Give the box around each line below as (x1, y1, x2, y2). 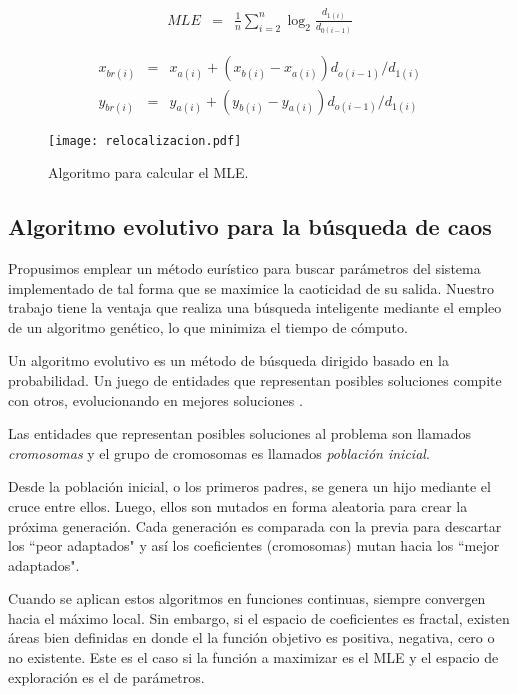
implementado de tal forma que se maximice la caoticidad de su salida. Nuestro (8, 277, 495, 298)
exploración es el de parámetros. (8, 666, 205, 687)
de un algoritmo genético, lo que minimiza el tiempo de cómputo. (8, 316, 408, 337)
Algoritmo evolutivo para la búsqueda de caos (8, 211, 492, 242)
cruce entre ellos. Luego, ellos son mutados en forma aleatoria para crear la (8, 495, 468, 516)
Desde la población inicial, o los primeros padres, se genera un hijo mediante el (8, 476, 491, 497)
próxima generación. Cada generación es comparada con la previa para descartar (8, 515, 502, 536)
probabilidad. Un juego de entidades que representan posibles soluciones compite (8, 369, 502, 390)
